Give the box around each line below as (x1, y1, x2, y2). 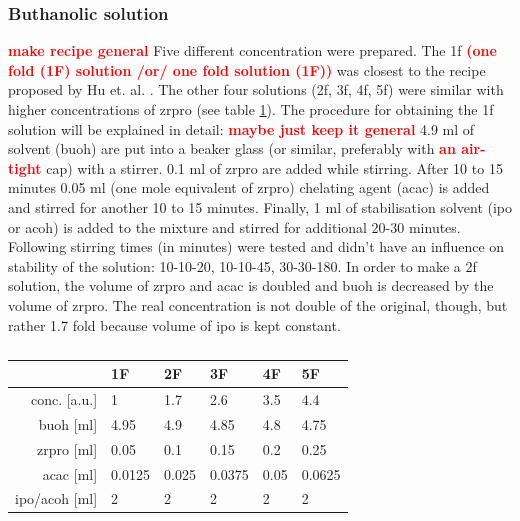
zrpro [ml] (37, 438, 98, 459)
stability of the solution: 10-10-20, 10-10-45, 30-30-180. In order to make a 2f (8, 255, 477, 276)
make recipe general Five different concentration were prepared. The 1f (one (8, 40, 497, 61)
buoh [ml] (38, 413, 98, 434)
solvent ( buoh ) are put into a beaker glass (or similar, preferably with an (8, 138, 456, 159)
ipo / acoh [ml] (15, 488, 98, 509)
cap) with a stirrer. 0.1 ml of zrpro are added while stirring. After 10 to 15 (46, 157, 503, 178)
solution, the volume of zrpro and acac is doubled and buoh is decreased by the (8, 275, 494, 296)
